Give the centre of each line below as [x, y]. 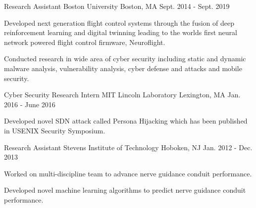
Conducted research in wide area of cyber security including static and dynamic [125, 59]
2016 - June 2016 [30, 104]
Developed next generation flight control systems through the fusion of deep [119, 22]
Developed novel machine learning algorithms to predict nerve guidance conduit [125, 190]
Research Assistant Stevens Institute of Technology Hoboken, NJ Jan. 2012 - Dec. [128, 147]
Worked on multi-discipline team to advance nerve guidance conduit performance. [128, 173]
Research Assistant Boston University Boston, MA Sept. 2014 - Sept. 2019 [117, 6]
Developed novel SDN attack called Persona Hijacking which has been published [126, 121]
